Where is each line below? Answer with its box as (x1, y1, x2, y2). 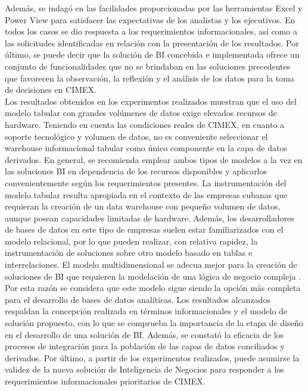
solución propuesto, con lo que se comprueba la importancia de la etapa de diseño (5, 317, 303, 329)
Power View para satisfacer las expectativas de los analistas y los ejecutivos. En (5, 13, 295, 26)
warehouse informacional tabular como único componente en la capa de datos (5, 142, 287, 154)
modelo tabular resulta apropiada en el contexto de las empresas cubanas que (5, 188, 288, 201)
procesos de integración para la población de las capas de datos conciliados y (5, 340, 285, 352)
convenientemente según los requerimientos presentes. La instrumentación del (5, 176, 287, 189)
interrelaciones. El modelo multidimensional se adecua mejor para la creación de (5, 258, 297, 271)
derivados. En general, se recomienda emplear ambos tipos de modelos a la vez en (5, 153, 303, 165)
